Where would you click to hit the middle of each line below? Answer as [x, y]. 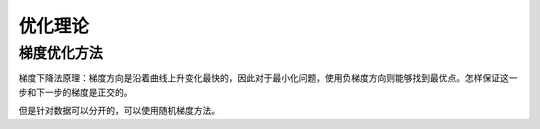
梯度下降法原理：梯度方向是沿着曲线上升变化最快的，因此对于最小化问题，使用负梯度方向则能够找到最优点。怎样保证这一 [268, 78]
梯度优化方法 [61, 53]
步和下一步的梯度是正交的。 [75, 92]
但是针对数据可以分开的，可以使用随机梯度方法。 [119, 111]
